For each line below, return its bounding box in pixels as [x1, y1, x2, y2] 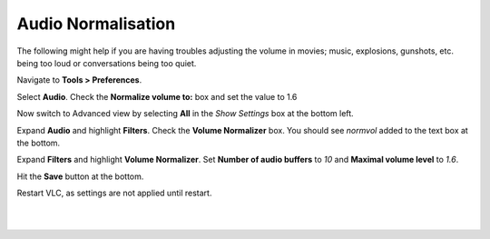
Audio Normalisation [16, 14, 176, 34]
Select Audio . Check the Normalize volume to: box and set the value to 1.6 [16, 91, 298, 102]
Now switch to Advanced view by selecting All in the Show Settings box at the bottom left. [16, 108, 354, 119]
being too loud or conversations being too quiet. [16, 57, 197, 68]
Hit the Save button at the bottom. [16, 171, 144, 182]
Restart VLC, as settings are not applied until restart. [16, 187, 212, 199]
